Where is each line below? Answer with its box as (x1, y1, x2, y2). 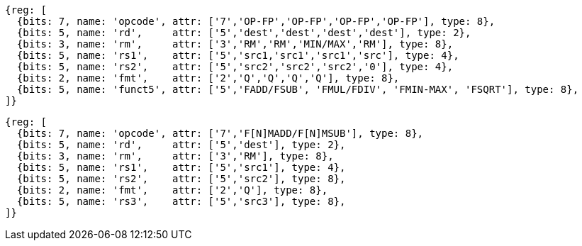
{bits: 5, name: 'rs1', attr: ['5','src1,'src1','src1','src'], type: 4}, (16, 50, 459, 61)
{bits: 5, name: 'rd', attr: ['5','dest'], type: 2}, (16, 139, 346, 150)
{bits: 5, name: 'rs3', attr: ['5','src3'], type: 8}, (16, 196, 346, 207)
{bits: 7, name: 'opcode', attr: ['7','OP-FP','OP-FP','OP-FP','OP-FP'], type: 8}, (16, 16, 496, 27)
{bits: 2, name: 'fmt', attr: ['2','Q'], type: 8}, (16, 184, 328, 196)
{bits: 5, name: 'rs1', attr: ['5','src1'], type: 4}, (16, 162, 346, 173)
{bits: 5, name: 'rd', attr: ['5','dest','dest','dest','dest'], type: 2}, (16, 27, 471, 38)
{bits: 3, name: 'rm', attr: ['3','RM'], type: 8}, (16, 150, 334, 162)
